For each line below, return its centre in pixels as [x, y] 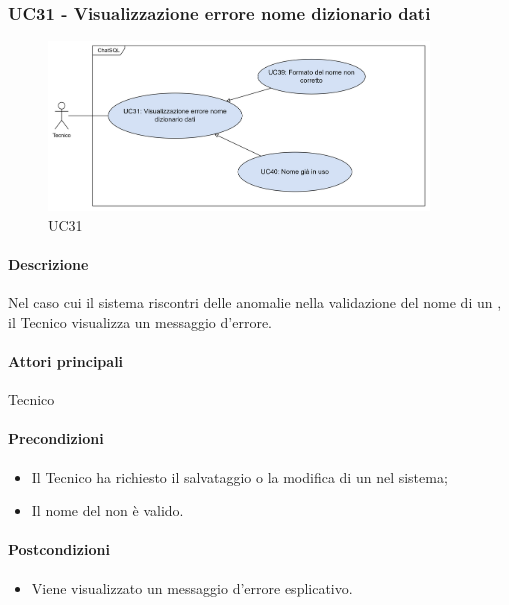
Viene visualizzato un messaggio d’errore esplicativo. [192, 587]
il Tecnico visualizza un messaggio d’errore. [140, 321]
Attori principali [66, 361]
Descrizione [48, 264]
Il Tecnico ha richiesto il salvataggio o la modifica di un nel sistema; [239, 476]
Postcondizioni [59, 549]
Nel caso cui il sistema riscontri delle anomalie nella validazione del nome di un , [255, 302]
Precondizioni [56, 438]
